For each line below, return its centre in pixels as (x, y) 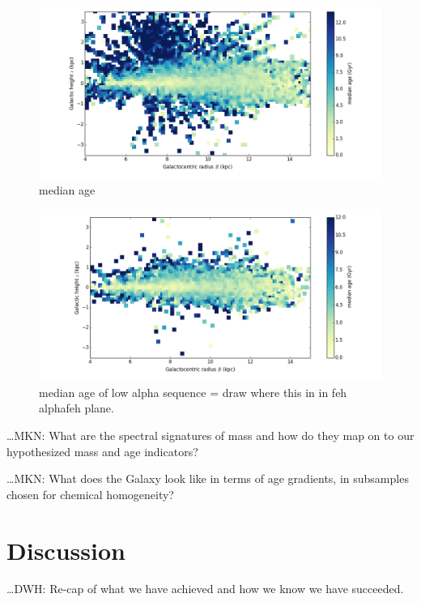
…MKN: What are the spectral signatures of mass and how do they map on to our (210, 435)
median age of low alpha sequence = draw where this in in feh (193, 392)
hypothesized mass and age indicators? (102, 451)
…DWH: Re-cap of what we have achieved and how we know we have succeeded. (205, 589)
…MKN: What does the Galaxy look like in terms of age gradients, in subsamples (208, 478)
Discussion (66, 550)
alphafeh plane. (77, 408)
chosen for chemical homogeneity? (90, 494)
